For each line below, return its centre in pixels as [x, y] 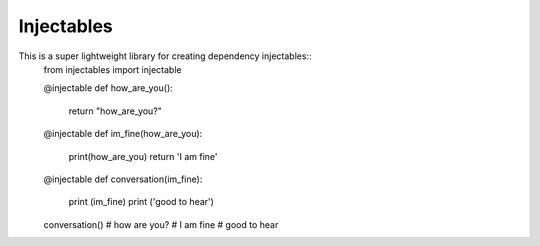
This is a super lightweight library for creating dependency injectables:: [165, 56]
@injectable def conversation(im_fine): [123, 179]
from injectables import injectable [112, 69]
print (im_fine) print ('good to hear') [141, 202]
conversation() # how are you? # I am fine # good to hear [161, 224]
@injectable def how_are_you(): [108, 88]
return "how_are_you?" [115, 111]
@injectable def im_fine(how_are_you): [123, 134]
